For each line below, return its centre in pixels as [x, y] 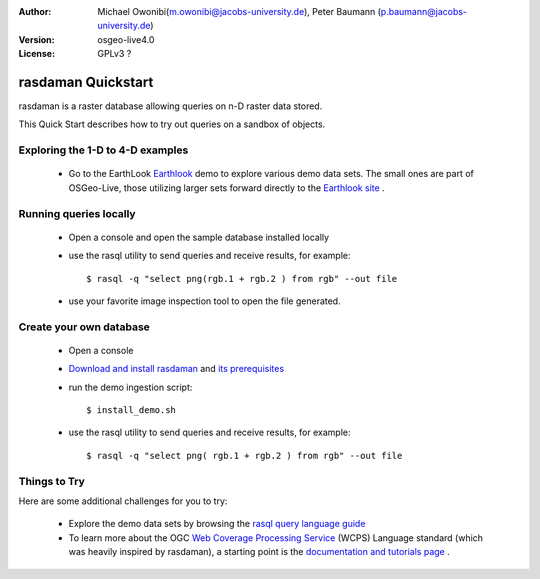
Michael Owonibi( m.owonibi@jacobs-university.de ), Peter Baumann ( [239, 11]
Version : [36, 39]
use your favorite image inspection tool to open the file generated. [204, 301]
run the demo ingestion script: [130, 387]
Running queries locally [77, 213]
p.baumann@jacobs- [424, 11]
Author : [35, 11]
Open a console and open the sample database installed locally [199, 237]
